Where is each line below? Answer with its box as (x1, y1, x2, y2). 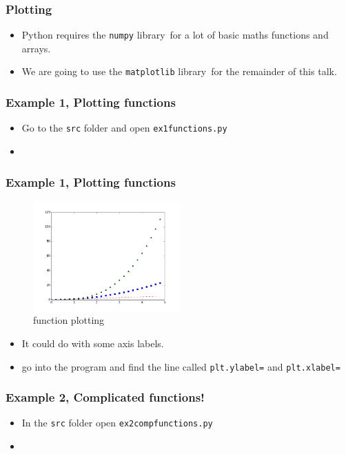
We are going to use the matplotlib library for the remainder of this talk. (21, 64, 337, 79)
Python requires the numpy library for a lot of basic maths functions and (21, 28, 329, 42)
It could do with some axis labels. (21, 336, 164, 350)
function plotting (33, 313, 105, 327)
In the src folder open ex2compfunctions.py (21, 415, 213, 430)
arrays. (21, 41, 51, 55)
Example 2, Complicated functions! (6, 389, 205, 406)
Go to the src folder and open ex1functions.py (21, 121, 227, 135)
